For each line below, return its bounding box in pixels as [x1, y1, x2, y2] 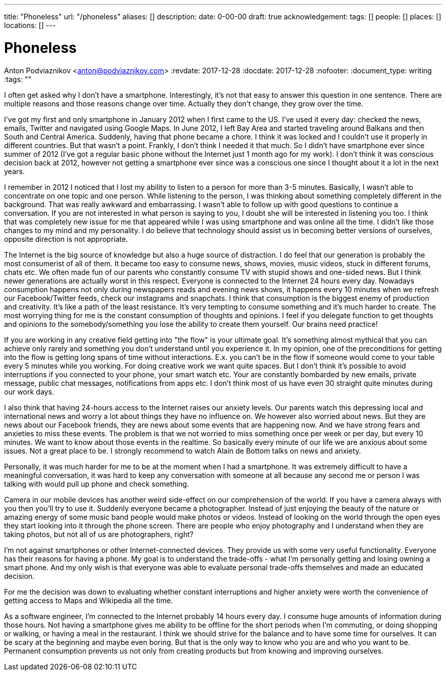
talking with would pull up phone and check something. [4, 479, 189, 488]
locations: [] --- [4, 21, 56, 30]
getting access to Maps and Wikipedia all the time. [4, 596, 173, 605]
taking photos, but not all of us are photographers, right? [4, 529, 193, 539]
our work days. [4, 387, 54, 396]
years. [4, 166, 25, 176]
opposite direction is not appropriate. [4, 234, 128, 243]
